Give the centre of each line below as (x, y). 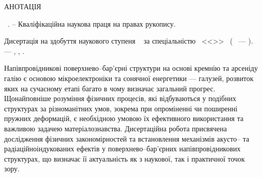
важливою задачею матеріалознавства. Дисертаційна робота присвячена (116, 128)
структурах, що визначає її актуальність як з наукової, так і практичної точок (125, 158)
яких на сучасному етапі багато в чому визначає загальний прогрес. (110, 88)
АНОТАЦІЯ (23, 6)
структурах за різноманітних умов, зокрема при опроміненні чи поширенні (121, 108)
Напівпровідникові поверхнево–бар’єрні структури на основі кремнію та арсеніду (131, 68)
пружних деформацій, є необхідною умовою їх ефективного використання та (124, 118)
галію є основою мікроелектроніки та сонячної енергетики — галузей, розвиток (129, 78)
